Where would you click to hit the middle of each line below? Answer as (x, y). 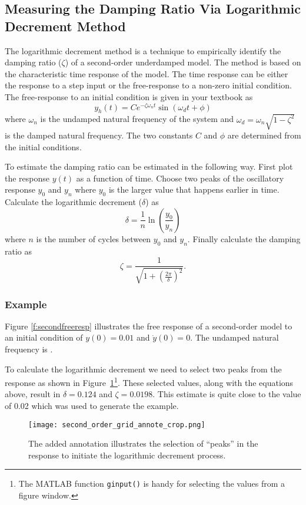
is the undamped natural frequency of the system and (137, 119)
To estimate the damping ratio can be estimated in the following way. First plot (149, 166)
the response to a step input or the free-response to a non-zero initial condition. (148, 85)
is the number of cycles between (94, 238)
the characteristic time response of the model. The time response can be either (147, 73)
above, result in (33, 394)
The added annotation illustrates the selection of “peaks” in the (143, 443)
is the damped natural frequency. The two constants (99, 135)
